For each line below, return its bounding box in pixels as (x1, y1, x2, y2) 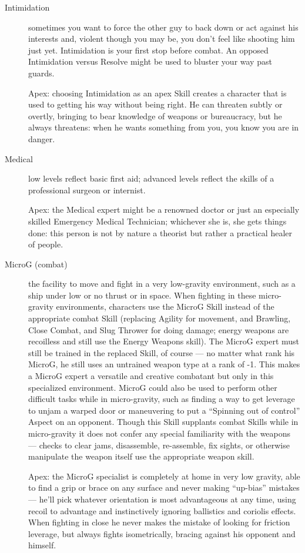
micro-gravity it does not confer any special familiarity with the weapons (28, 427, 291, 439)
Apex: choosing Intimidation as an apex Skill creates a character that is (28, 86, 287, 99)
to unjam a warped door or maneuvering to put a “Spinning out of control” (28, 404, 300, 416)
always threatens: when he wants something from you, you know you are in (28, 121, 299, 133)
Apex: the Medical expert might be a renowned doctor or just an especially (28, 203, 300, 216)
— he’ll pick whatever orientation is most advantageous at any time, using (28, 492, 296, 505)
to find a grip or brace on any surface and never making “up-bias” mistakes (28, 481, 300, 494)
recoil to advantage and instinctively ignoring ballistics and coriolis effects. (28, 504, 296, 517)
